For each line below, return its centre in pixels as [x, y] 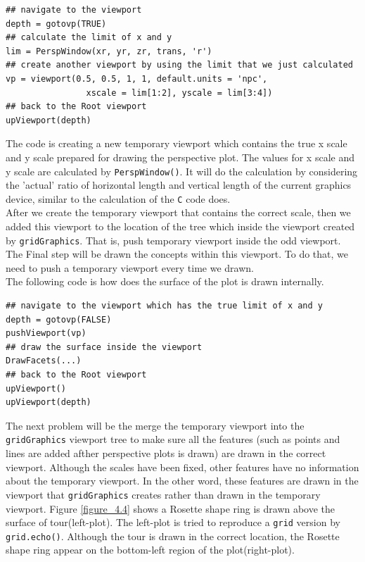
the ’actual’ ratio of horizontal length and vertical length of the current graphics [179, 185]
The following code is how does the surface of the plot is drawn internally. [165, 281]
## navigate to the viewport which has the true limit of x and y [165, 306]
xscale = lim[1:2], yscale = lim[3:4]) [179, 93]
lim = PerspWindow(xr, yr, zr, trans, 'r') [109, 51]
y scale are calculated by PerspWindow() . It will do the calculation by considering [182, 171]
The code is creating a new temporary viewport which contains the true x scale [177, 143]
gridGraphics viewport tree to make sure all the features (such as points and [173, 439]
